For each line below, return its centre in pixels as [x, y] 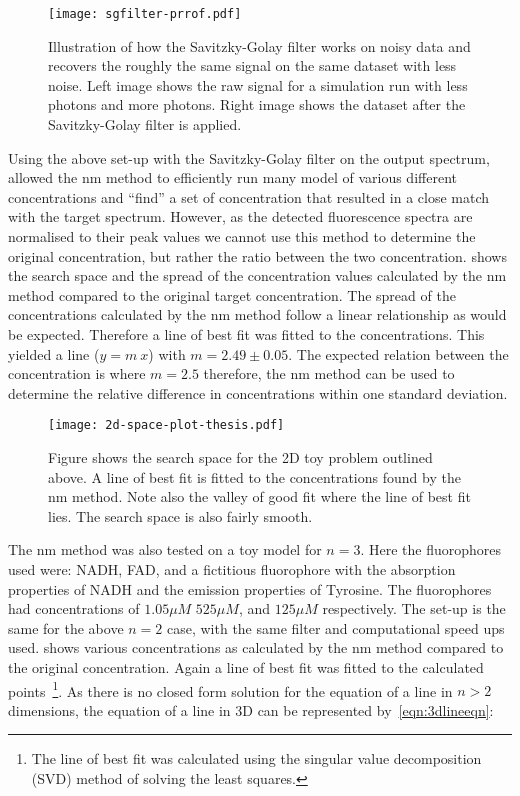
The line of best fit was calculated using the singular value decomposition [256, 758]
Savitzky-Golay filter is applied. [145, 124]
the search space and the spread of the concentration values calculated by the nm [257, 275]
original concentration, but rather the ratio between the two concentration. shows [257, 255]
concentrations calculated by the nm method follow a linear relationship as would [257, 314]
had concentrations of [74, 608]
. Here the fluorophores [431, 549]
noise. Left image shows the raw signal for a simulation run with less [258, 84]
